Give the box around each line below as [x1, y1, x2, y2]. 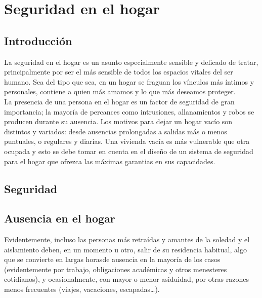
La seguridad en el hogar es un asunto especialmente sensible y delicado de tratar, [4, 56, 258, 67]
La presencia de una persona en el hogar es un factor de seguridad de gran [4, 96, 235, 106]
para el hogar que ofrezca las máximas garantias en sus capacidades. [4, 156, 215, 166]
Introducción [4, 32, 72, 48]
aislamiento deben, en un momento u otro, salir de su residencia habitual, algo [4, 244, 247, 254]
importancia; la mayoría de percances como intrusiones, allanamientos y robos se [4, 106, 254, 117]
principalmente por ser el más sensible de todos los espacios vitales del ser [4, 66, 233, 77]
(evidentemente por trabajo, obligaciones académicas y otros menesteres [4, 264, 227, 274]
